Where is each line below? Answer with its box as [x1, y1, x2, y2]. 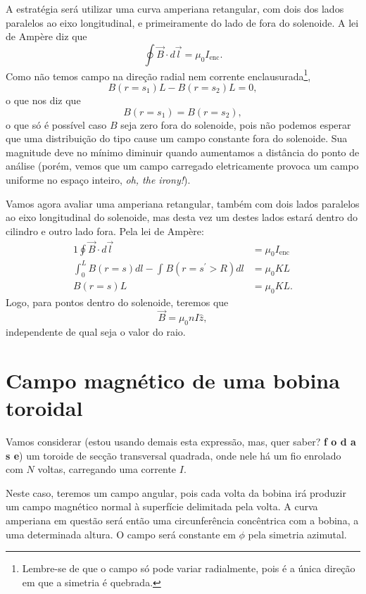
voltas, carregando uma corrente [37, 462, 177, 476]
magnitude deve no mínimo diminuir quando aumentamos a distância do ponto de [6, 144, 360, 159]
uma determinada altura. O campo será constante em [6, 526, 236, 541]
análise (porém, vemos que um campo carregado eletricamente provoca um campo [6, 158, 359, 173]
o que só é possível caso [6, 117, 107, 132]
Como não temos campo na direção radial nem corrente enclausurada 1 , [6, 66, 311, 83]
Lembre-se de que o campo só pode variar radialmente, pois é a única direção [22, 561, 355, 576]
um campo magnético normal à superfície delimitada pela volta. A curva [6, 499, 318, 514]
